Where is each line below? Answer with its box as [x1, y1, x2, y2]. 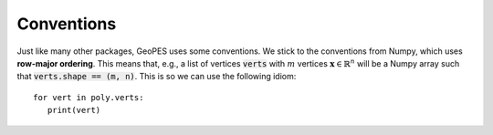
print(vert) [47, 105, 101, 116]
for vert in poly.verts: [33, 92, 144, 102]
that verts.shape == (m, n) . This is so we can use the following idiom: [16, 71, 297, 82]
